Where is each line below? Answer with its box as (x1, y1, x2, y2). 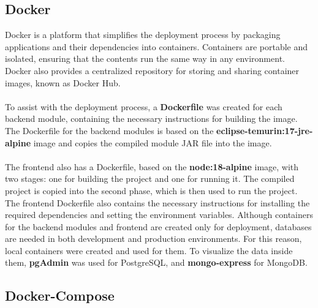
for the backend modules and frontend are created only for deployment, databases (5, 220, 312, 233)
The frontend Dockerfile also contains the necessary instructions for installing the (5, 196, 310, 209)
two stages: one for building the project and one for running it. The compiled (5, 172, 295, 185)
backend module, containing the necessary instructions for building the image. (5, 112, 298, 125)
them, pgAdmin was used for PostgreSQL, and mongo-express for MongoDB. (5, 256, 308, 269)
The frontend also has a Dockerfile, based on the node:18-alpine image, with (5, 160, 299, 173)
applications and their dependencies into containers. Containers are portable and (5, 40, 308, 53)
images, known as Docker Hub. (5, 76, 121, 89)
